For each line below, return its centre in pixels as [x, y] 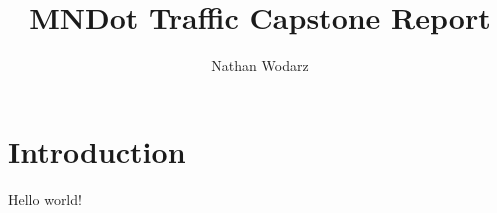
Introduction [97, 150]
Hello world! [45, 198]
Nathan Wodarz [260, 65]
